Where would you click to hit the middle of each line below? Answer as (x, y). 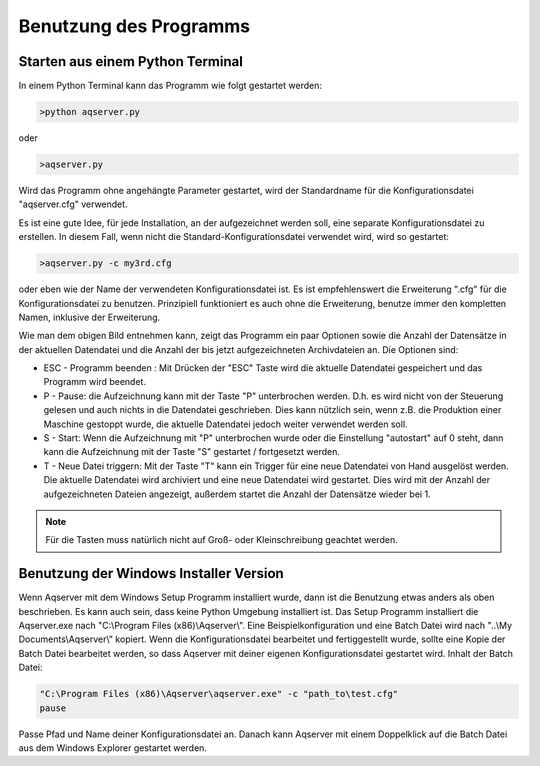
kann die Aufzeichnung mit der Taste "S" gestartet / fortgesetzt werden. (191, 452)
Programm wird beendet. (95, 382)
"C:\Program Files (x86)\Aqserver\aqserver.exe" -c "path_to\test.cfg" (219, 694)
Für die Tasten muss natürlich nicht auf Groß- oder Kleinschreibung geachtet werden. (222, 540)
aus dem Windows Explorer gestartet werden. (112, 748)
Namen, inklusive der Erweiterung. (89, 317)
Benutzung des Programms (134, 26)
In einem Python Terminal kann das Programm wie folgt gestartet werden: (170, 86)
